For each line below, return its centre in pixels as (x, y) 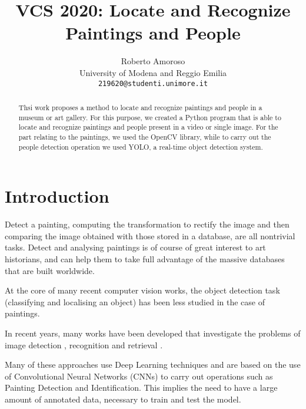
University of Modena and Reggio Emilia (153, 72)
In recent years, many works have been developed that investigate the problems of (153, 333)
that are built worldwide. (50, 270)
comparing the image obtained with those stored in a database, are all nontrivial (150, 235)
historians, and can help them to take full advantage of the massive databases (145, 258)
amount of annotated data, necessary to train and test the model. (123, 399)
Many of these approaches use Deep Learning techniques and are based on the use (153, 365)
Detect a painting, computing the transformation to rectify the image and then (147, 224)
